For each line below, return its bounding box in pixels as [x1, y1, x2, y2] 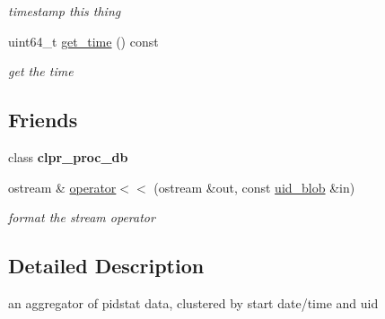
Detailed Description [8, 252, 205, 280]
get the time [8, 62, 74, 81]
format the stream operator [8, 208, 155, 227]
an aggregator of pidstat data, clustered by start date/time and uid [8, 293, 379, 312]
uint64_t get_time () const [8, 31, 159, 50]
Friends [8, 106, 78, 134]
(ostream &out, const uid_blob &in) [153, 177, 355, 196]
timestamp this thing [8, 2, 121, 20]
